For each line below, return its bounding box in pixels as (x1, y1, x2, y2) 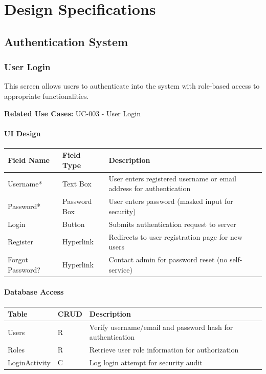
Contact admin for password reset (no (108, 254, 228, 265)
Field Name (8, 155, 50, 165)
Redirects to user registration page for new (108, 231, 243, 242)
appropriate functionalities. (4, 90, 89, 101)
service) (108, 264, 132, 275)
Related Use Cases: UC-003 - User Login (4, 108, 141, 118)
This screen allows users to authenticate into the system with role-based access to (4, 80, 260, 91)
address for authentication (108, 183, 191, 194)
